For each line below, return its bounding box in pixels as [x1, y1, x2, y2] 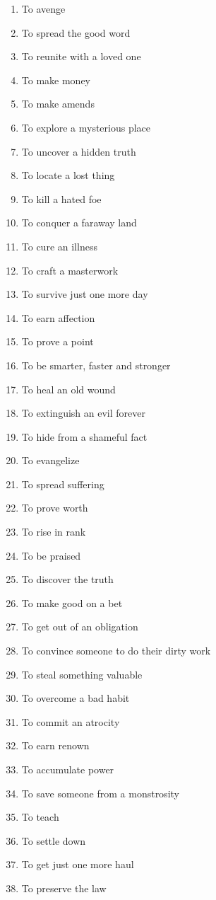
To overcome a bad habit [21, 691, 130, 705]
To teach [21, 809, 59, 824]
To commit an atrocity [21, 714, 120, 729]
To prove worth [21, 500, 88, 515]
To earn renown [21, 738, 90, 753]
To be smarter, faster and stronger [21, 357, 171, 372]
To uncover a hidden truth [21, 144, 136, 158]
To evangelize [21, 453, 80, 468]
